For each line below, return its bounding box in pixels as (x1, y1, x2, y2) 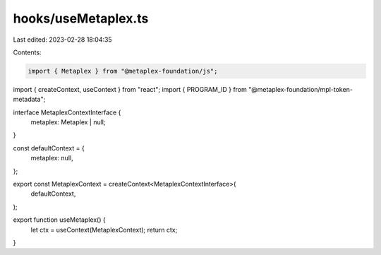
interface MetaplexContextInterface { (13, 108, 121, 117)
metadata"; (13, 95, 46, 104)
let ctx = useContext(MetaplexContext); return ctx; (30, 225, 178, 234)
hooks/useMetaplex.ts (13, 11, 149, 26)
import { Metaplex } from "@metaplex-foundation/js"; (28, 67, 218, 75)
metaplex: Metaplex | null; (30, 118, 106, 126)
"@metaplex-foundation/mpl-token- (248, 85, 353, 93)
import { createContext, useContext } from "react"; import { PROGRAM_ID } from (13, 85, 247, 93)
